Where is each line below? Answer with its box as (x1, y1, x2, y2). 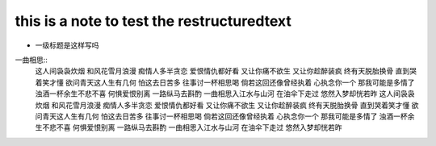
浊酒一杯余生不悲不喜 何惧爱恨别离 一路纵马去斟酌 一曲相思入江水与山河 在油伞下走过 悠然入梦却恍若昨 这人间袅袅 (35, 89, 415, 98)
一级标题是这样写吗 (35, 40, 99, 50)
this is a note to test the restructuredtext (15, 12, 292, 30)
